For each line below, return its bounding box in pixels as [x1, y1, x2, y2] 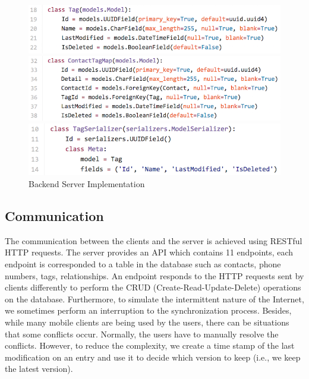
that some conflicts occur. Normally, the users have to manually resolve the [5, 327, 279, 340]
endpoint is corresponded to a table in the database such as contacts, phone [5, 257, 281, 270]
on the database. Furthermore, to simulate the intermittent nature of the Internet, [5, 292, 304, 305]
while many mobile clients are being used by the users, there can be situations [5, 315, 289, 328]
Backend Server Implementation [29, 177, 145, 190]
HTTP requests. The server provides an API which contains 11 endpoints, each [5, 246, 294, 258]
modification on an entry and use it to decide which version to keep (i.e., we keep [5, 350, 301, 363]
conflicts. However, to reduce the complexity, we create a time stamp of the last [5, 339, 295, 352]
